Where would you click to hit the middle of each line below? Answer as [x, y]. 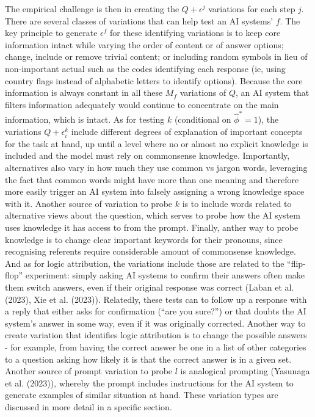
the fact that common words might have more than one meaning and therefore [152, 179]
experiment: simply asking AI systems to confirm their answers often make [165, 275]
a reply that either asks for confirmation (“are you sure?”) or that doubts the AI [156, 311]
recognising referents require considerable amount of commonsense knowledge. [150, 251]
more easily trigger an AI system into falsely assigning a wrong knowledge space [155, 191]
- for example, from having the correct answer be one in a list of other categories [156, 346]
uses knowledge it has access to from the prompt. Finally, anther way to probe [152, 227]
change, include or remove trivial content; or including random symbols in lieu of [156, 56]
